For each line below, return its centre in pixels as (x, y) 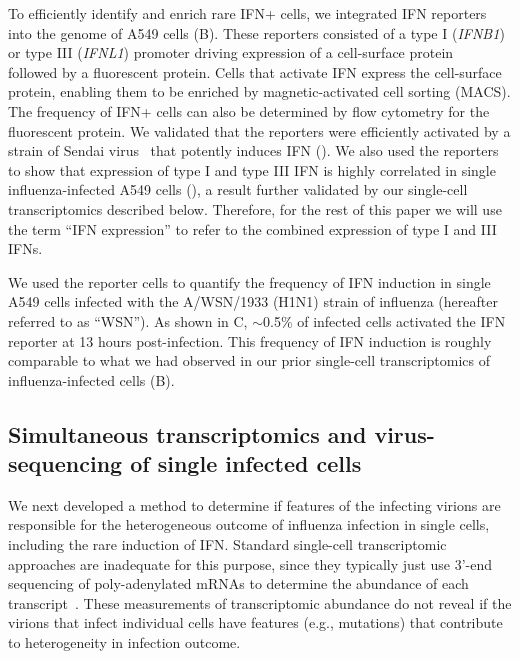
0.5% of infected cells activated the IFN (384, 320)
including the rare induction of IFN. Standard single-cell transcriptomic (227, 544)
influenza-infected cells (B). (91, 379)
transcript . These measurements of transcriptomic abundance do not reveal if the (260, 602)
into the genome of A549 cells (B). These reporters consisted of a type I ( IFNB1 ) (256, 32)
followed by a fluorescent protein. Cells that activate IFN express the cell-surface (255, 71)
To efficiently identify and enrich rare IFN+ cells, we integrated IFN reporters (247, 13)
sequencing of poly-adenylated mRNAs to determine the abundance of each (238, 583)
